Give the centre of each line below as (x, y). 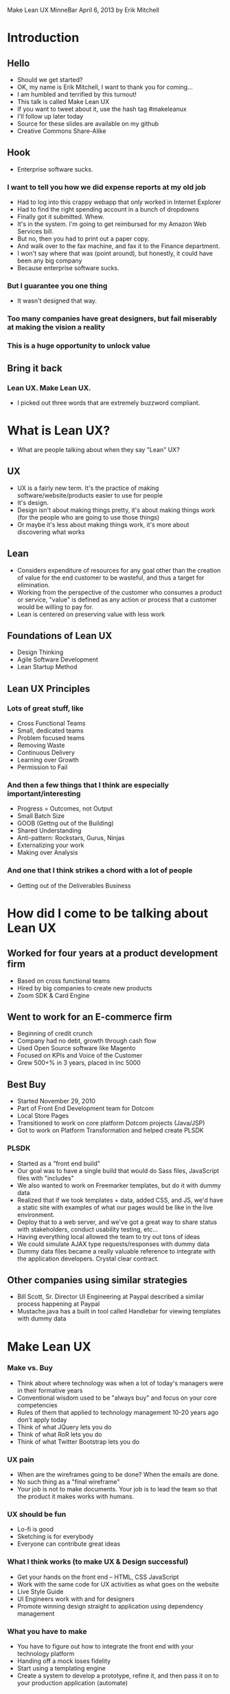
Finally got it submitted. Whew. (60, 217)
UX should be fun (37, 1514)
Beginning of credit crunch (55, 1034)
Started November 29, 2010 (56, 1101)
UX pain (21, 1459)
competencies (37, 1405)
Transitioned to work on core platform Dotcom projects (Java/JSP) (111, 1123)
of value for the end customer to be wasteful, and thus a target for (111, 578)
